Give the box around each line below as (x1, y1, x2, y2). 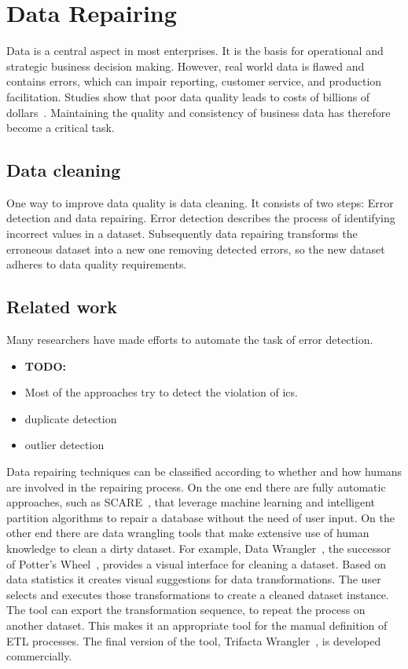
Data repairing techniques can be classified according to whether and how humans (6, 463, 402, 480)
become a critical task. (6, 119, 115, 136)
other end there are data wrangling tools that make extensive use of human (6, 525, 369, 541)
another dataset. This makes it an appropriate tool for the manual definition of (6, 616, 388, 633)
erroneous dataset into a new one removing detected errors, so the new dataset (6, 240, 385, 257)
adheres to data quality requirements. (6, 256, 187, 272)
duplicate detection (24, 410, 117, 426)
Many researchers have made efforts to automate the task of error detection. (6, 331, 373, 348)
